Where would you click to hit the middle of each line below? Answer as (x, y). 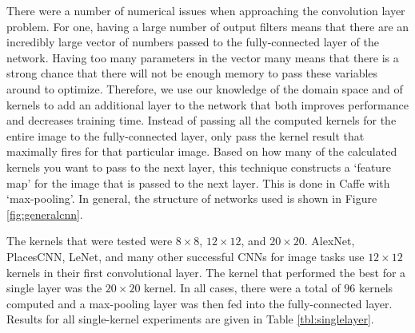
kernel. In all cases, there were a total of (242, 288)
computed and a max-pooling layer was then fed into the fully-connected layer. (200, 303)
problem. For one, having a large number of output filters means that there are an (208, 26)
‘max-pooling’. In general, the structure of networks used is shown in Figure (192, 198)
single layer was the (54, 288)
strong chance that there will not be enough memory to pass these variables (192, 73)
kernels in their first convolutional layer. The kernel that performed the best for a (206, 272)
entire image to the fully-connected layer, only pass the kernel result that (186, 135)
